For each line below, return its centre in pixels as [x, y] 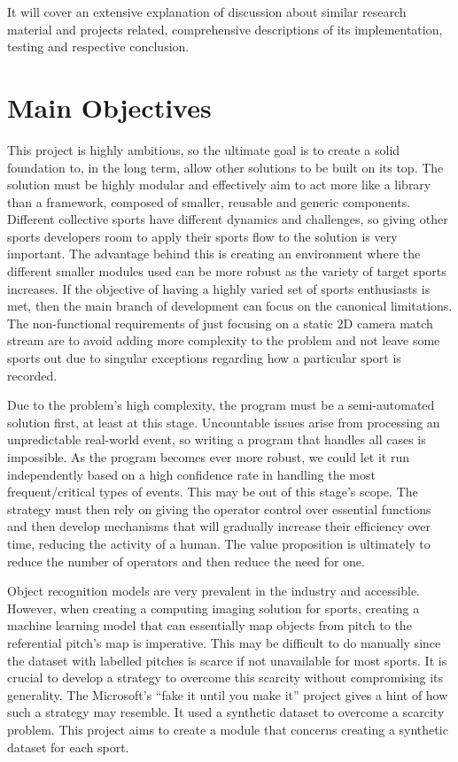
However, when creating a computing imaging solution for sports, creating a [213, 608]
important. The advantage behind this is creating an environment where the [214, 254]
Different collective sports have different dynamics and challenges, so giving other [228, 219]
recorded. [32, 375]
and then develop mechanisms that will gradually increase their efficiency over [219, 526]
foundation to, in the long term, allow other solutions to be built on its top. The [225, 167]
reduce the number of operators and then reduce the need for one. [186, 561]
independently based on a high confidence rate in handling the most [191, 474]
